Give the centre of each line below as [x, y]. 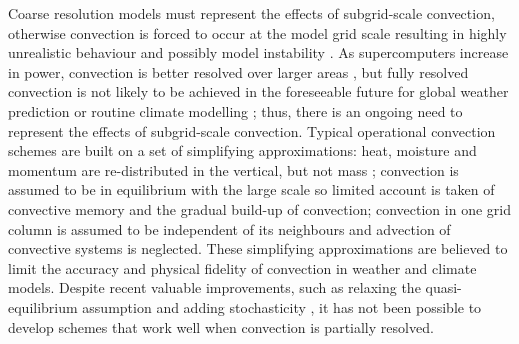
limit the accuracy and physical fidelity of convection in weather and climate [242, 267]
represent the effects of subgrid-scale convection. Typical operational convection [252, 130]
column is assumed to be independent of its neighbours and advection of [229, 228]
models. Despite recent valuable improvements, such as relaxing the [214, 287]
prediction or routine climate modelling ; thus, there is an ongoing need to [235, 110]
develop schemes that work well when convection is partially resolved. [221, 326]
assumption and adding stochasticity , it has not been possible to [282, 306]
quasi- [443, 287]
